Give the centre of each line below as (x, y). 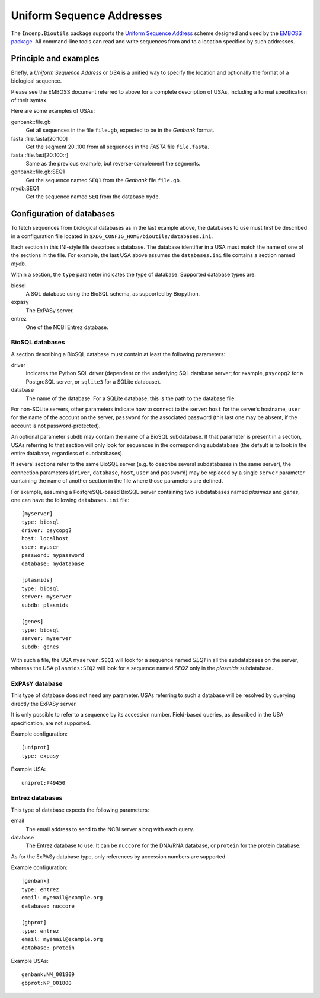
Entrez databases (37, 798)
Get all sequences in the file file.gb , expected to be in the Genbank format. (120, 130)
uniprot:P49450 (44, 783)
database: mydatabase (53, 563)
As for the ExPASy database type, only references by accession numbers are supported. (119, 856)
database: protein (48, 948)
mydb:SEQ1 (25, 188)
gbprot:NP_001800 (47, 983)
